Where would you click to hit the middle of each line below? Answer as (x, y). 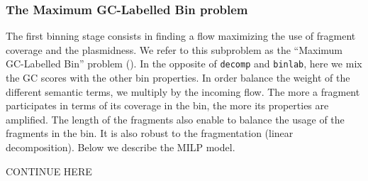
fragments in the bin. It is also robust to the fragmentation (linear (150, 133)
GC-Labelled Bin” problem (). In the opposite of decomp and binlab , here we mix (184, 64)
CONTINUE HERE (49, 171)
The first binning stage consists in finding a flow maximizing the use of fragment (181, 36)
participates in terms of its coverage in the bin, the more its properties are (167, 105)
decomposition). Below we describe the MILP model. (121, 147)
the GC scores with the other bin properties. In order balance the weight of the (178, 78)
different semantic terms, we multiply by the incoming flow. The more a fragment (183, 91)
